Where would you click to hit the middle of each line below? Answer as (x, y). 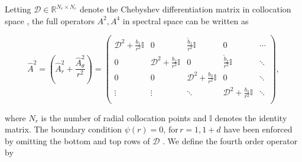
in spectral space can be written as (186, 20)
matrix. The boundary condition (64, 129)
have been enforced (258, 129)
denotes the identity (251, 117)
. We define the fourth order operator (230, 140)
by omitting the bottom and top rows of (77, 140)
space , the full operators (50, 20)
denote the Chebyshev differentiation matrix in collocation (186, 9)
